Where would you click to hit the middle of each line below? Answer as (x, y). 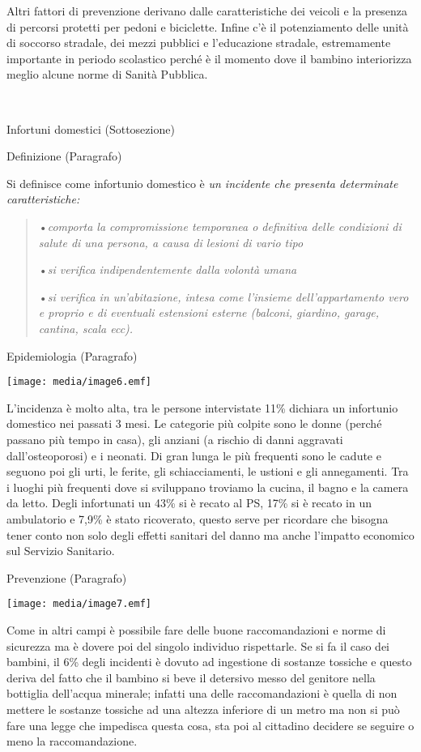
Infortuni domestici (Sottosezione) (91, 128)
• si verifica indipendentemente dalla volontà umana (168, 269)
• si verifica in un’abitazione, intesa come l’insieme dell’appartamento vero (223, 296)
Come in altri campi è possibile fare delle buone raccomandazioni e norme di (196, 629)
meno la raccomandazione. (72, 741)
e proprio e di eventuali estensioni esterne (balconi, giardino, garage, (209, 312)
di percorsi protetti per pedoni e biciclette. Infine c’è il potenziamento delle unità (208, 26)
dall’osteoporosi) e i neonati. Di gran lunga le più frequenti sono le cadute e (194, 455)
